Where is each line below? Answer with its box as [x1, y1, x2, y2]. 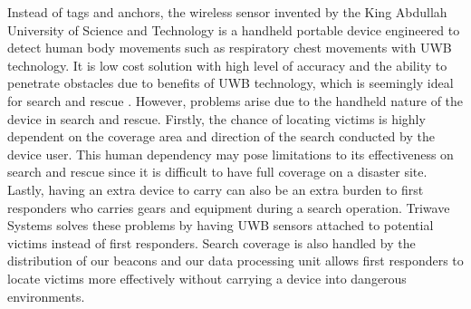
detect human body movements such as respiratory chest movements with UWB [7, 38, 452, 57]
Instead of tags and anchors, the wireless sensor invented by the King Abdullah [7, 3, 447, 21]
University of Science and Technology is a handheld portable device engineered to [7, 20, 460, 39]
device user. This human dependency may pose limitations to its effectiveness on [7, 144, 454, 163]
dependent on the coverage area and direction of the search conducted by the [7, 127, 435, 146]
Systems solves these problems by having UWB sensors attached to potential [7, 216, 434, 235]
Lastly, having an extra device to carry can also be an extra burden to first [7, 179, 424, 198]
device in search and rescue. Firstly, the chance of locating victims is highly [7, 109, 426, 128]
